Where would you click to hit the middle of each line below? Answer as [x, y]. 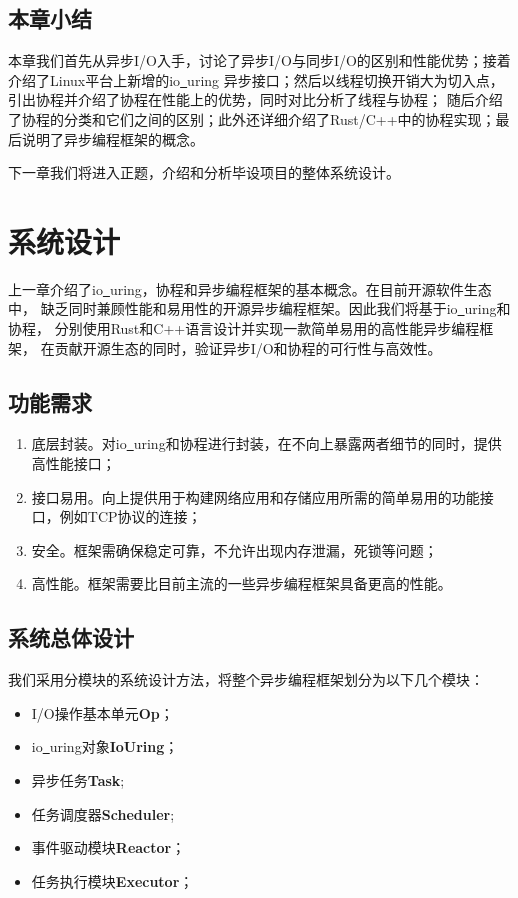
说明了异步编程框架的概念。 [112, 138]
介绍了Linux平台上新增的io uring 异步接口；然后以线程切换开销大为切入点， [256, 79]
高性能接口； [73, 463]
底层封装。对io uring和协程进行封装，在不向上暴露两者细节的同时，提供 [266, 443]
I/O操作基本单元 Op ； [102, 712]
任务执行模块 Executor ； [112, 880]
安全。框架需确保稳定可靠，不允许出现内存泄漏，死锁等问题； [234, 549]
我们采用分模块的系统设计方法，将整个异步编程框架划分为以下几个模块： [246, 679]
